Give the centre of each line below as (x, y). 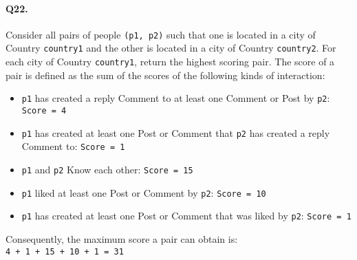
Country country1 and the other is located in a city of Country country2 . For (171, 48)
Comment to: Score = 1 (73, 146)
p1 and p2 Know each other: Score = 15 (107, 169)
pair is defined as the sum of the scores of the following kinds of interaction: (165, 75)
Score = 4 (44, 111)
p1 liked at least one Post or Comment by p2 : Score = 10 (144, 192)
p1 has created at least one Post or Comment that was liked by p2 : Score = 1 (186, 216)
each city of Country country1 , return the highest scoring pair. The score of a (170, 62)
